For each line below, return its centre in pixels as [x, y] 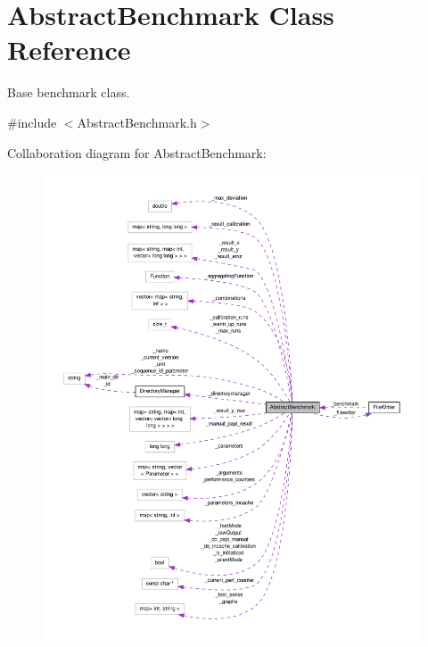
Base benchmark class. [69, 92]
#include [32, 122]
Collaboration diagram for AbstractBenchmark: [137, 152]
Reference [69, 50]
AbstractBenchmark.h [137, 122]
